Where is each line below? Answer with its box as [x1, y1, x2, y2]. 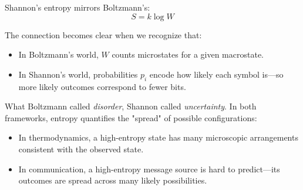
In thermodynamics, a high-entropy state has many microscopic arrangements [18, 131, 298, 144]
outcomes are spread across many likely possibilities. [18, 174, 207, 186]
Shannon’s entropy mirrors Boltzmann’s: [5, 1, 150, 13]
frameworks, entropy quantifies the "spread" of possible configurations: [5, 111, 257, 124]
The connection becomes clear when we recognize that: [5, 28, 202, 41]
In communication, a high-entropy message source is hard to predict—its [18, 162, 280, 175]
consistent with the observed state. [18, 142, 144, 155]
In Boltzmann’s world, [18, 48, 99, 61]
